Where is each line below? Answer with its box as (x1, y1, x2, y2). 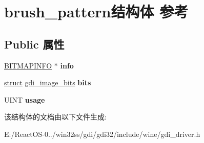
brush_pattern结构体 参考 (4, 1, 189, 22)
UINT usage (4, 94, 45, 105)
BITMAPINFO (4, 60, 52, 70)
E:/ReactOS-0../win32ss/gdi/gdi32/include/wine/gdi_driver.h (4, 128, 200, 139)
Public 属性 (4, 36, 65, 52)
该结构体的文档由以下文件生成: (4, 111, 107, 122)
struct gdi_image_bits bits (4, 77, 91, 88)
